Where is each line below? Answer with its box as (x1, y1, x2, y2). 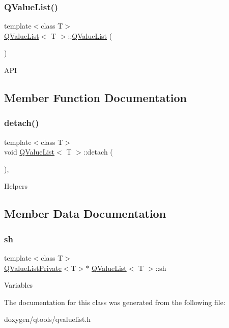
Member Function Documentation (4, 89, 187, 105)
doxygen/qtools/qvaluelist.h (4, 314, 91, 324)
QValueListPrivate (4, 262, 62, 273)
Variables (4, 280, 33, 290)
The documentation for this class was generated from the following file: (4, 296, 225, 307)
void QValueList (4, 146, 55, 157)
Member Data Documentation (4, 206, 166, 221)
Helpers (4, 181, 28, 191)
